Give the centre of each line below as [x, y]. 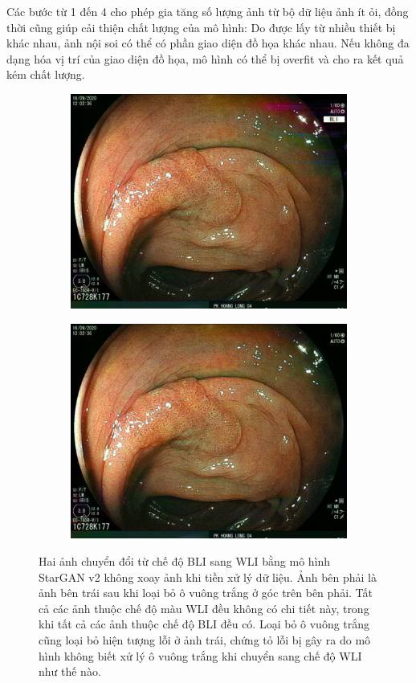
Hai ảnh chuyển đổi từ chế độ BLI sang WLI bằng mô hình [185, 560]
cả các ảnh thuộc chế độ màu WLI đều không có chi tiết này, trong [204, 608]
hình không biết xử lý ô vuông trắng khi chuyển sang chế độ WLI [200, 655]
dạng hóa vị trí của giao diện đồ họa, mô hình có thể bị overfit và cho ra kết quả [205, 58]
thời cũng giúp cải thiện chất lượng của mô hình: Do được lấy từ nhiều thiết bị [201, 27]
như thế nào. [70, 671]
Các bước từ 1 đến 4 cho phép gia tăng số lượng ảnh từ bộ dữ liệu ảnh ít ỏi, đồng [208, 11]
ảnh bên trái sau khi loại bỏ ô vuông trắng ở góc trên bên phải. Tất [206, 593]
